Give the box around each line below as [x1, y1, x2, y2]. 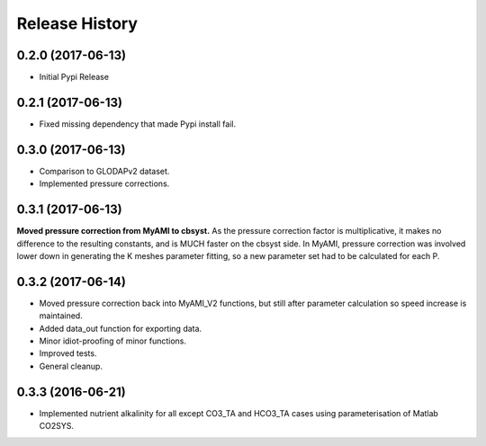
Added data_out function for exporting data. [39, 323, 202, 334]
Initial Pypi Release [39, 72, 110, 83]
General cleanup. [39, 361, 103, 371]
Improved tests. [39, 348, 97, 359]
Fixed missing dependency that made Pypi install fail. [39, 118, 237, 129]
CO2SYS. [39, 421, 74, 432]
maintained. [39, 310, 83, 321]
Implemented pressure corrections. [39, 178, 170, 189]
